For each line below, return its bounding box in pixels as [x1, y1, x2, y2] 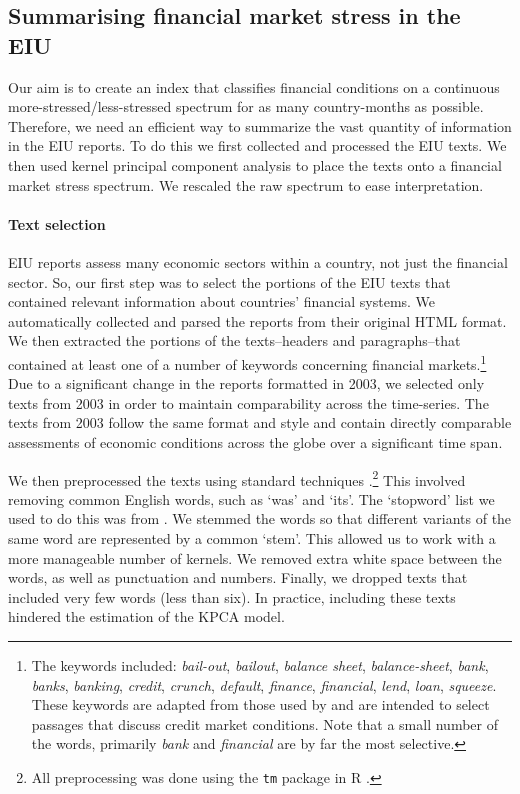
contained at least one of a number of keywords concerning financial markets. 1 [8, 350, 487, 374]
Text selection [8, 213, 106, 234]
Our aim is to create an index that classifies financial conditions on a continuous [8, 76, 500, 97]
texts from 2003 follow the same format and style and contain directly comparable [8, 412, 512, 433]
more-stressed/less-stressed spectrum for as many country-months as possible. [8, 96, 484, 117]
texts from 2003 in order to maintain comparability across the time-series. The [8, 392, 489, 413]
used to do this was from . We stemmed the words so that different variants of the [8, 508, 512, 529]
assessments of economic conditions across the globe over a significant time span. [8, 431, 503, 452]
